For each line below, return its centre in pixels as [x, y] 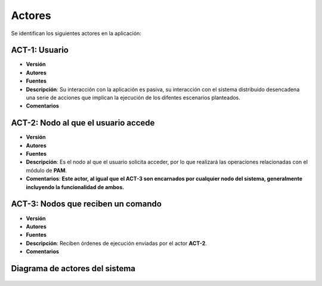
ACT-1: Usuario [40, 50]
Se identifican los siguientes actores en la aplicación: [76, 33]
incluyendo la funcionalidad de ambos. [75, 187]
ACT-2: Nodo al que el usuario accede [83, 123]
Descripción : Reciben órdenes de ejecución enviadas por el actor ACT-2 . [116, 243]
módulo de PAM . [47, 170]
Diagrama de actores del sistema [73, 268]
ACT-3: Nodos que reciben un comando [86, 204]
